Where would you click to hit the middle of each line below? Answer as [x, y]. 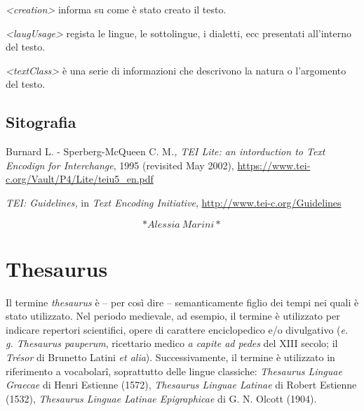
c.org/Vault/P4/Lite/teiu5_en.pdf [80, 179]
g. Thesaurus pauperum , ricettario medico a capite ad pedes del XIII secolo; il [172, 343]
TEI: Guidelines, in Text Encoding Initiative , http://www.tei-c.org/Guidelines [174, 202]
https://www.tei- [274, 165]
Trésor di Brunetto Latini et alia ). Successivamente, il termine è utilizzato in [170, 357]
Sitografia [41, 122]
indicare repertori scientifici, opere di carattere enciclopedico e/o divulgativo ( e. [177, 329]
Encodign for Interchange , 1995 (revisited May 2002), [120, 165]
